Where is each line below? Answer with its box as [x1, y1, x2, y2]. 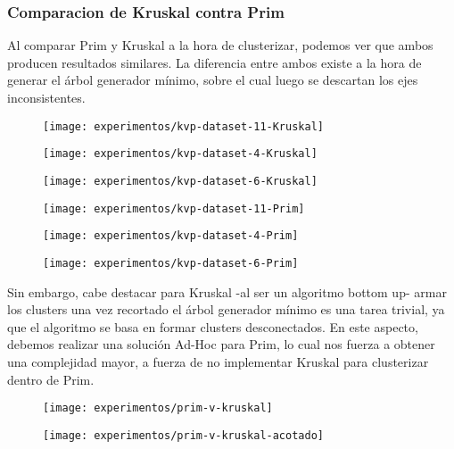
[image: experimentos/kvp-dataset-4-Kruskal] [43, 147, 318, 161]
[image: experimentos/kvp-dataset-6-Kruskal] [43, 174, 318, 187]
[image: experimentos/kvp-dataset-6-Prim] [43, 256, 299, 270]
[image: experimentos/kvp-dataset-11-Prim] [43, 202, 305, 215]
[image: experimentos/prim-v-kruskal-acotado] [43, 428, 324, 442]
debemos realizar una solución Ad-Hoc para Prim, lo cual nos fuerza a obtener [7, 335, 435, 353]
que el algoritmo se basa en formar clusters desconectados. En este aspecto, [7, 317, 418, 336]
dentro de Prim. [7, 370, 95, 388]
